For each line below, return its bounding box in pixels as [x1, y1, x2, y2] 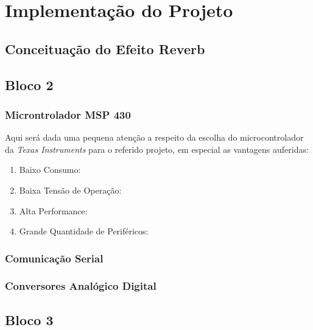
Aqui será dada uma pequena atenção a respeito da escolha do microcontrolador [5, 131, 304, 144]
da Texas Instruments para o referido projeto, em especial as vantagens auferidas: [5, 142, 309, 155]
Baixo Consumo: [19, 163, 81, 176]
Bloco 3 [5, 310, 54, 329]
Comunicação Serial [5, 250, 104, 265]
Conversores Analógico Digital [5, 278, 156, 293]
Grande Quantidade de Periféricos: [19, 225, 149, 237]
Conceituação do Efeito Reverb [5, 39, 205, 58]
